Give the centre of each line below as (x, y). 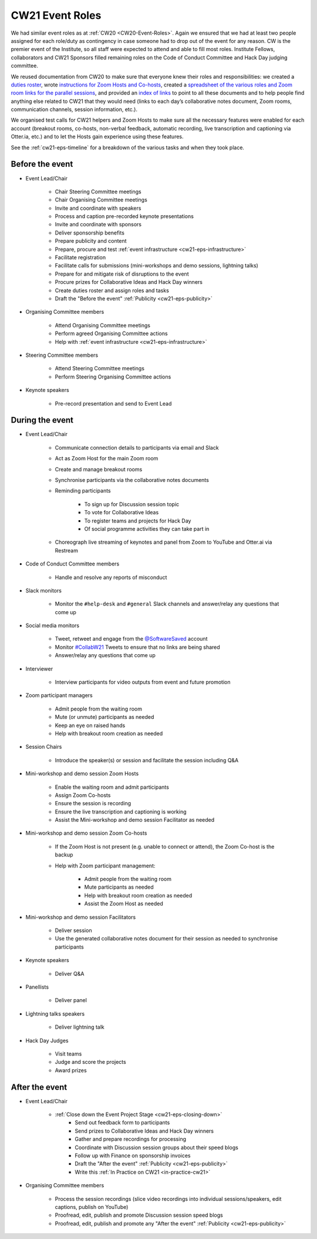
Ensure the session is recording (93, 803)
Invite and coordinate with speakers (98, 208)
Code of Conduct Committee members (72, 564)
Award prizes (71, 1070)
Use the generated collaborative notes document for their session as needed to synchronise (166, 939)
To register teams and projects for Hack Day (138, 521)
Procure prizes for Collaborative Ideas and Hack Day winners (129, 282)
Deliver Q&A (70, 973)
